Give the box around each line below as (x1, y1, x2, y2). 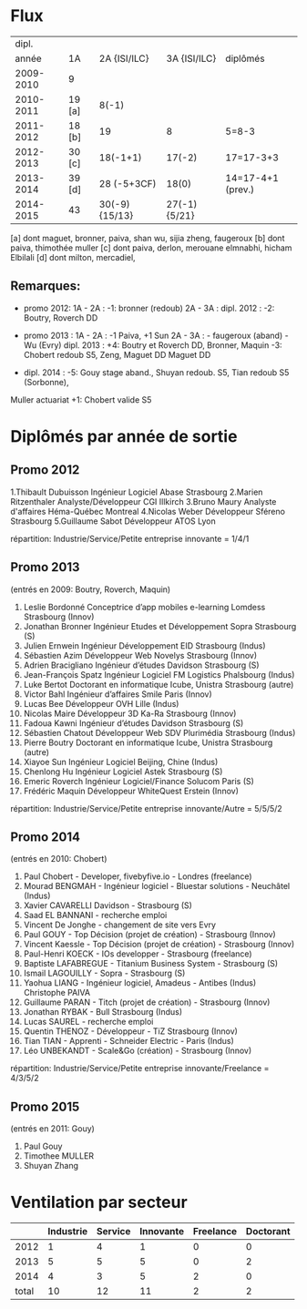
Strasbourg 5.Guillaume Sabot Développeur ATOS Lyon (10, 516, 217, 527)
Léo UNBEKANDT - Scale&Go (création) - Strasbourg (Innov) (23, 1045, 252, 1057)
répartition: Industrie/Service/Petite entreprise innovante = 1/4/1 (10, 533, 250, 544)
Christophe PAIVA (23, 987, 90, 998)
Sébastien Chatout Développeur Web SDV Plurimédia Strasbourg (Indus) (23, 727, 296, 738)
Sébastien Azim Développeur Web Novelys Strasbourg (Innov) (23, 649, 258, 660)
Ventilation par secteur (10, 1192, 188, 1212)
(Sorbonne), (23, 376, 69, 387)
